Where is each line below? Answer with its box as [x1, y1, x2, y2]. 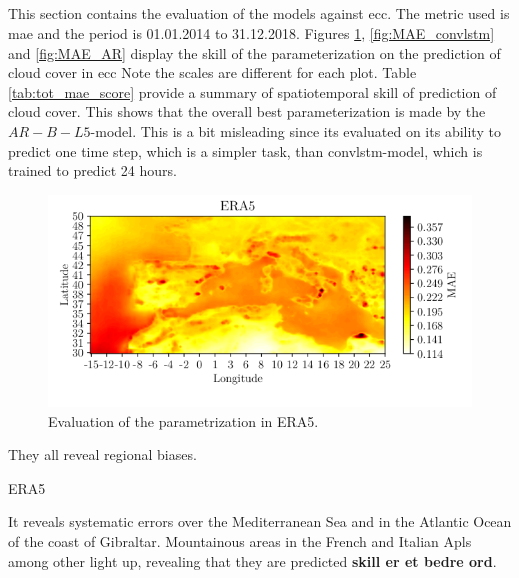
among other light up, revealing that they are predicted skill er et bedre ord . [8, 550, 497, 571]
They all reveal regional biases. [8, 444, 197, 465]
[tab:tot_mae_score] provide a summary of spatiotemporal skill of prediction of [8, 81, 497, 102]
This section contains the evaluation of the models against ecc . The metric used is [8, 3, 510, 24]
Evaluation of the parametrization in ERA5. [48, 410, 319, 431]
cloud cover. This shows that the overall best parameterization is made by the [8, 101, 486, 122]
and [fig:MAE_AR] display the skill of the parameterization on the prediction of [8, 42, 501, 63]
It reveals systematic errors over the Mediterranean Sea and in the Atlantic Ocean [8, 511, 512, 532]
